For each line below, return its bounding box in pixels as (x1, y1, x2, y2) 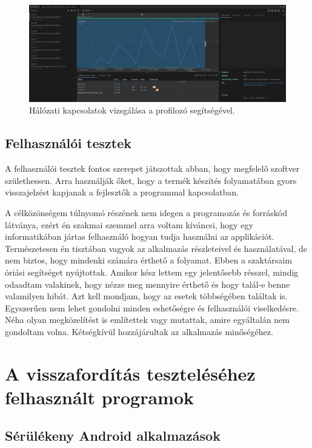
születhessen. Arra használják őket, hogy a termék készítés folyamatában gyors (5, 174, 297, 186)
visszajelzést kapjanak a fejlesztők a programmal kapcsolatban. (5, 186, 239, 199)
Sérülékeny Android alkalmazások (5, 426, 221, 445)
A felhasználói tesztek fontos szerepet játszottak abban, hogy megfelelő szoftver (5, 162, 300, 175)
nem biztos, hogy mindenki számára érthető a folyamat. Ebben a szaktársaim (5, 254, 292, 266)
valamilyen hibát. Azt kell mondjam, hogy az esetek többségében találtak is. (5, 290, 288, 302)
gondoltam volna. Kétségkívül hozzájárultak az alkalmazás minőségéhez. (5, 325, 273, 338)
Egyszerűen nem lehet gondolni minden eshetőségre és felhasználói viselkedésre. (5, 301, 299, 314)
